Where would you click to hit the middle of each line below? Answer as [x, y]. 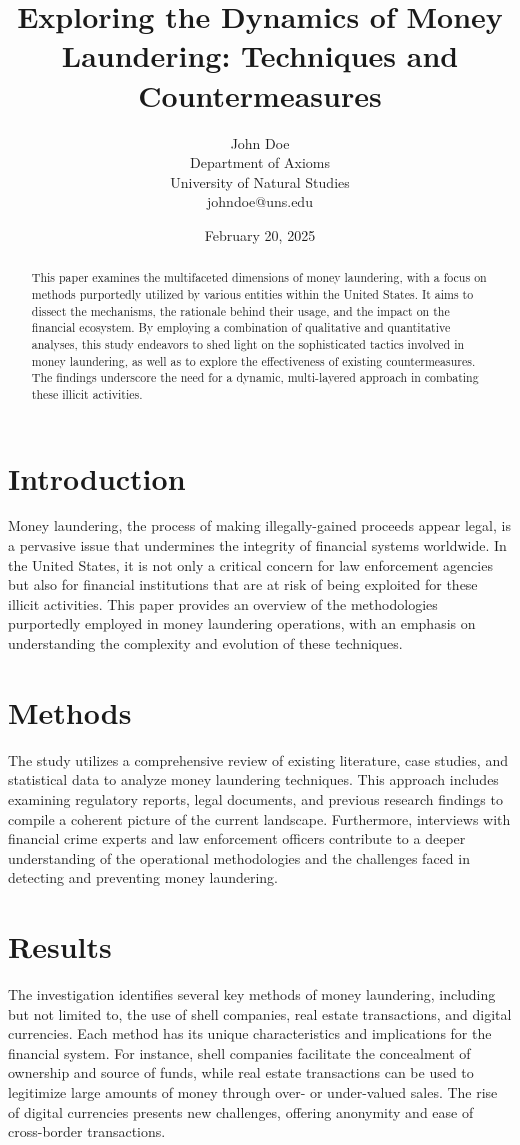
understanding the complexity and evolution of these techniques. [205, 643]
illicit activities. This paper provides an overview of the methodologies [223, 603]
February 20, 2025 [260, 234]
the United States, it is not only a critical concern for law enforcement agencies [250, 564]
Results [60, 946]
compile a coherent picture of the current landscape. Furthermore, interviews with [259, 818]
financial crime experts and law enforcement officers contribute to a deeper [237, 838]
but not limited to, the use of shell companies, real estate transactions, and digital [260, 1013]
